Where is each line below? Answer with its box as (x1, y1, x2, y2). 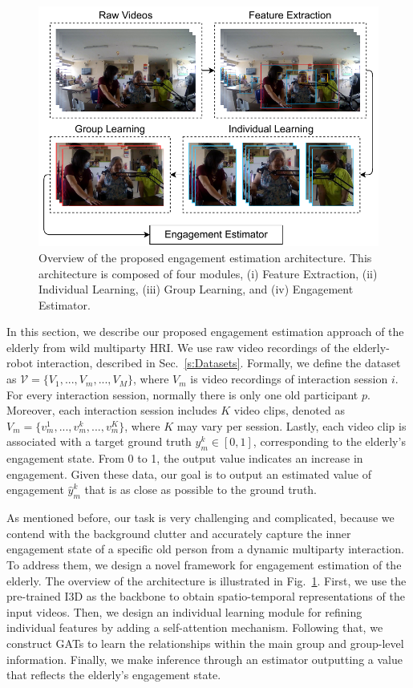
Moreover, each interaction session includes (6, 402, 217, 419)
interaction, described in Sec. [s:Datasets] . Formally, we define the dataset (36, 354, 401, 371)
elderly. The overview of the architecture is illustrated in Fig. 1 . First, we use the (6, 572, 407, 589)
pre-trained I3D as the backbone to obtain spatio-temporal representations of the (6, 588, 405, 605)
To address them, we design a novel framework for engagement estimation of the (6, 556, 402, 573)
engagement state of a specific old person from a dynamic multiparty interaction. (6, 540, 404, 557)
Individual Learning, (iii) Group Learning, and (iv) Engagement (38, 281, 354, 297)
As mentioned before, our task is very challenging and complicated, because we (6, 509, 395, 526)
